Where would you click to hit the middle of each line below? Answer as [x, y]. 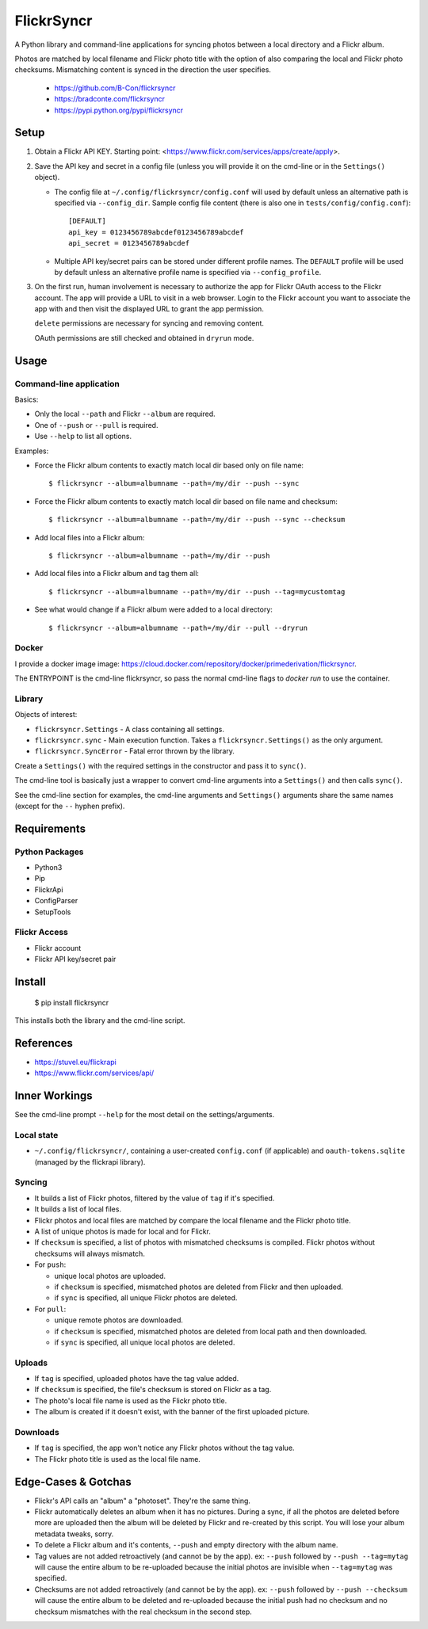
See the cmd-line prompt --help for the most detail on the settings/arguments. [145, 1115]
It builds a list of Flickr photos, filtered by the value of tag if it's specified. [155, 1198]
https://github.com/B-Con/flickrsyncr [115, 88]
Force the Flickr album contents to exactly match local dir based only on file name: [169, 465]
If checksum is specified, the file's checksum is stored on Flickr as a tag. [153, 1390]
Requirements [50, 828]
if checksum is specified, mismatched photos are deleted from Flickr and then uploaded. [199, 1287]
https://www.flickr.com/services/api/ [94, 1073]
